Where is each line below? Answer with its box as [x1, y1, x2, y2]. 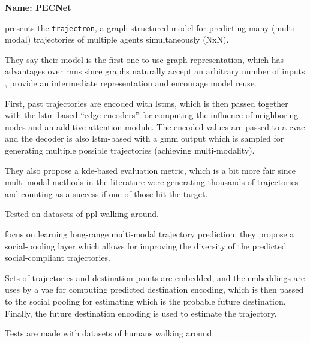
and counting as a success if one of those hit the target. [5, 187, 208, 200]
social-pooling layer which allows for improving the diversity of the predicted [5, 239, 287, 252]
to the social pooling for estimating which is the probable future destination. [5, 294, 286, 307]
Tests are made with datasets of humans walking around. [5, 327, 215, 339]
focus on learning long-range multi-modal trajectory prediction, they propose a [5, 227, 294, 240]
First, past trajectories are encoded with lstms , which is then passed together [5, 97, 288, 109]
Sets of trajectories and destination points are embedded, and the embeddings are [5, 271, 305, 284]
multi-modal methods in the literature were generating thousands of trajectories [5, 176, 299, 188]
